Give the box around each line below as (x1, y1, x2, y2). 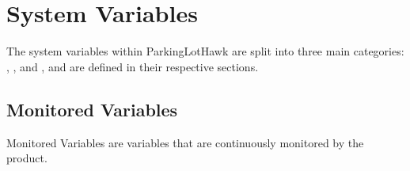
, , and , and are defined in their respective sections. (6, 58, 259, 74)
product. (6, 150, 47, 166)
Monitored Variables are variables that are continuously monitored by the (6, 134, 364, 150)
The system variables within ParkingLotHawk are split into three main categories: (6, 43, 404, 59)
